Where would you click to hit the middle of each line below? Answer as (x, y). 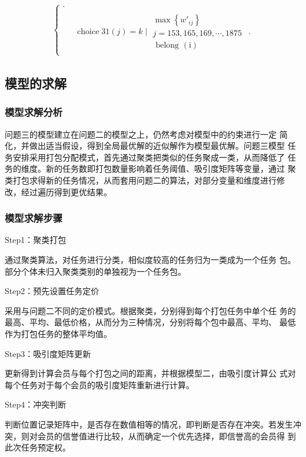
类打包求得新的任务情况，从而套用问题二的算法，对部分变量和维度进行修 (145, 180)
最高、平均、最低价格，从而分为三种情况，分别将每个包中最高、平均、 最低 (150, 322)
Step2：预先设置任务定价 (52, 291)
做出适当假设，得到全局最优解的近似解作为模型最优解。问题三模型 (157, 146)
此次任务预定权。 (38, 447)
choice (88, 32)
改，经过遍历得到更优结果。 (58, 191)
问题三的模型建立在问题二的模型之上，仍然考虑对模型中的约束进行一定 (141, 134)
